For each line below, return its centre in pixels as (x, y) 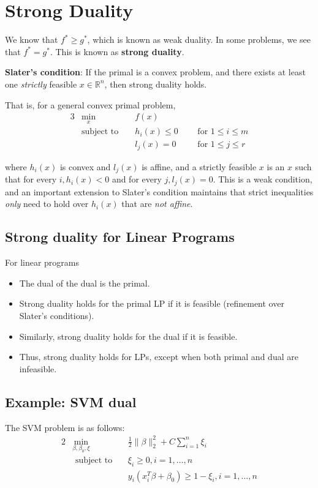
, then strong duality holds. (156, 84)
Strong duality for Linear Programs (120, 237)
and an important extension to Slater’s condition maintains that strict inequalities (159, 191)
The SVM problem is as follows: (65, 427)
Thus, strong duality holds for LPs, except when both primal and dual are (159, 357)
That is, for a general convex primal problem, (90, 104)
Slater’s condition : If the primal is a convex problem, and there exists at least (155, 72)
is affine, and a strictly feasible (199, 166)
